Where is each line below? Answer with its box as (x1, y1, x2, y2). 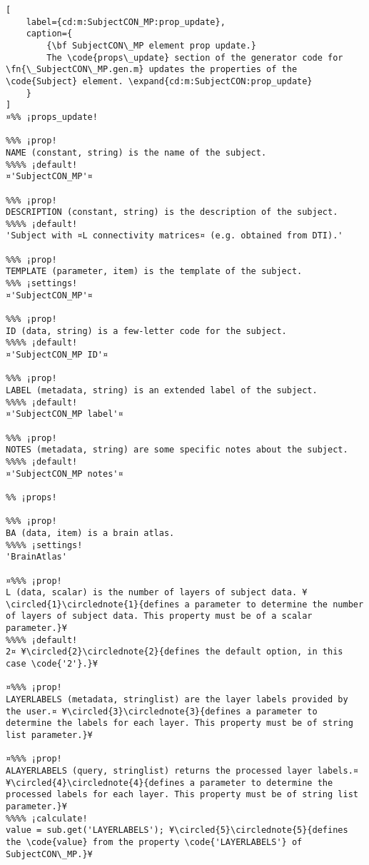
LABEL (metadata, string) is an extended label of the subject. (6, 385, 318, 395)
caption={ (26, 29, 73, 39)
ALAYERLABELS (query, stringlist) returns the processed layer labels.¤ (6, 766, 358, 776)
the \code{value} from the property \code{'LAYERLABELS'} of (6, 836, 303, 847)
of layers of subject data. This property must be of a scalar (6, 611, 313, 622)
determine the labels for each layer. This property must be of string (6, 718, 353, 729)
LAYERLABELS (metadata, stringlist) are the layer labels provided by (6, 694, 348, 705)
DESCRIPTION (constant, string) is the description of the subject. (6, 207, 338, 218)
